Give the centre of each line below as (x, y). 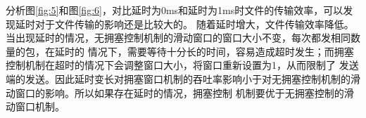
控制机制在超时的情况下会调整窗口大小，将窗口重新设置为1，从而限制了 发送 (182, 65)
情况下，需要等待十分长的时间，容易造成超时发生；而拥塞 (221, 51)
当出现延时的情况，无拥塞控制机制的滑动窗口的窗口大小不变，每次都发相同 (178, 38)
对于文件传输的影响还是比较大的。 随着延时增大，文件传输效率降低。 (194, 24)
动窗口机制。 (35, 106)
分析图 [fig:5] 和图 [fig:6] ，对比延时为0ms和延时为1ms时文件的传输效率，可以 (175, 10)
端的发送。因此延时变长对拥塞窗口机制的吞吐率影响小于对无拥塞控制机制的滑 (183, 78)
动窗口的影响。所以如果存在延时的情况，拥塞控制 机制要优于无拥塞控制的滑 (180, 92)
